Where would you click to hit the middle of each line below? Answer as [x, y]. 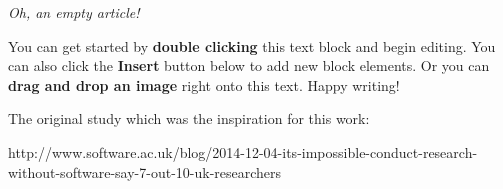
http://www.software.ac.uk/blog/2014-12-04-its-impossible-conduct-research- [243, 151]
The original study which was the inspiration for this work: [189, 118]
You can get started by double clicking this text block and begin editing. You [252, 45]
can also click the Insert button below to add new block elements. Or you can [249, 65]
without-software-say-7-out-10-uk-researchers [145, 171]
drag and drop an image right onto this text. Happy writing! [204, 84]
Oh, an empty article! [74, 12]
